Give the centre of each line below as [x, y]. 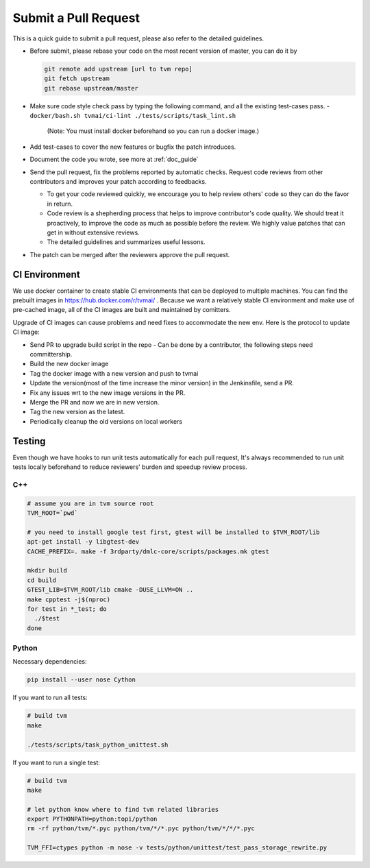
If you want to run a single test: [57, 762]
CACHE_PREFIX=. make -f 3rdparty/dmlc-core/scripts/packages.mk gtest [148, 551]
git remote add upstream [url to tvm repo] [119, 69]
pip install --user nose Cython [82, 680]
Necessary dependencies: [50, 662]
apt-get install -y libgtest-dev [83, 542]
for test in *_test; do [67, 609]
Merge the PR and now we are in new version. [95, 402]
